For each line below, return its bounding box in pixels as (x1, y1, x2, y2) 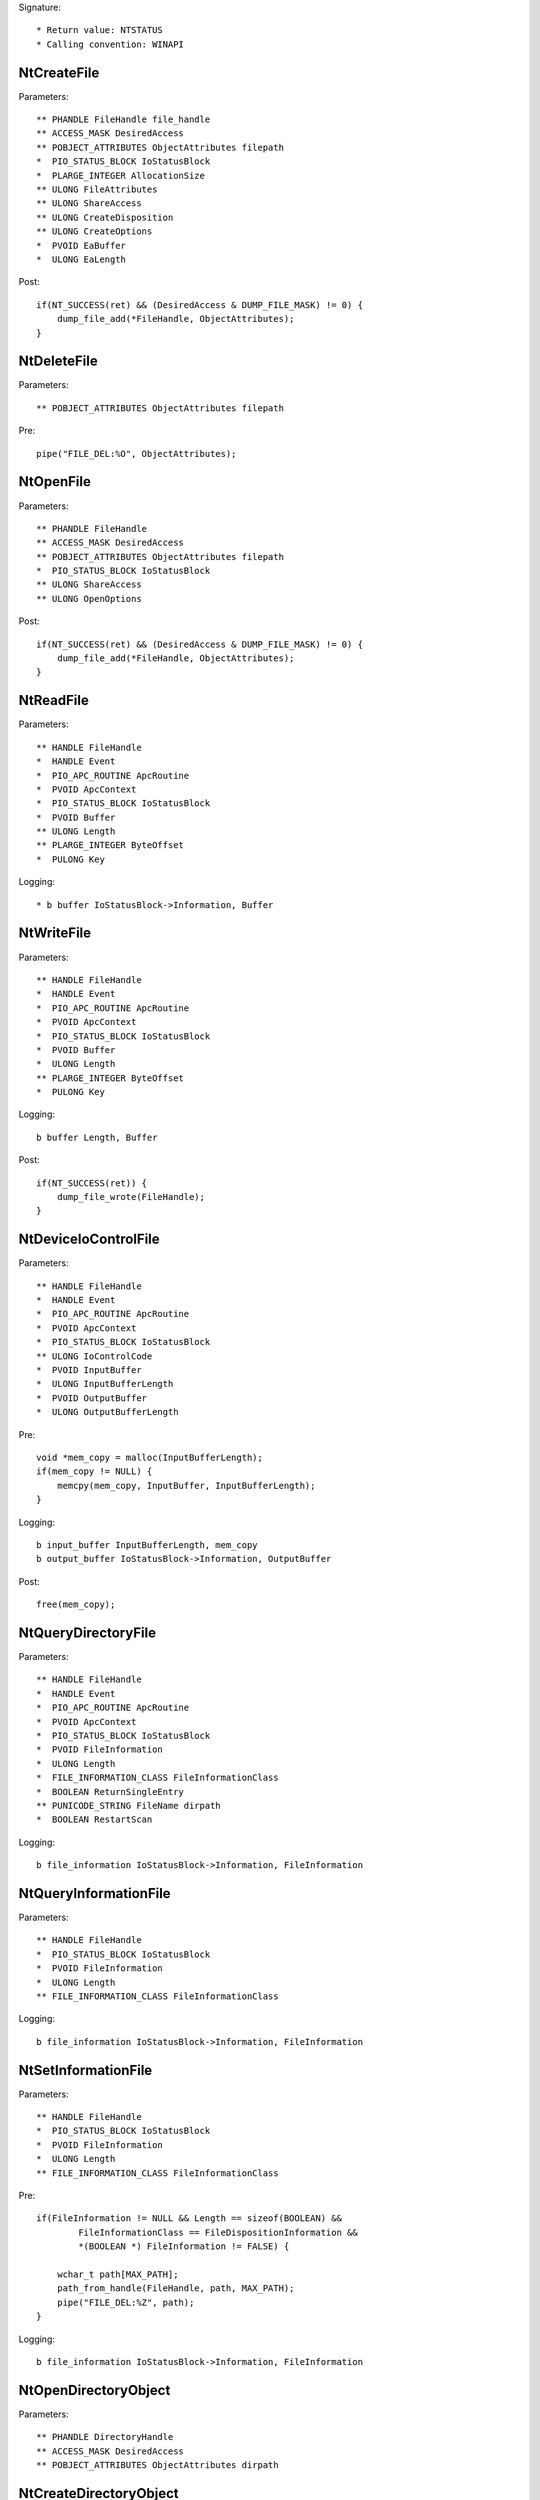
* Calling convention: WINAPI (36, 38, 185, 50)
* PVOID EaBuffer (36, 240, 127, 251)
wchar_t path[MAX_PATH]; (56, 2268, 179, 2280)
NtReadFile (18, 692, 89, 709)
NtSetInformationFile (18, 2061, 153, 2079)
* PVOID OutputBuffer (36, 1392, 148, 1404)
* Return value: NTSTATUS (36, 25, 164, 36)
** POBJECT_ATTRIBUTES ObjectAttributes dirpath (36, 2459, 279, 2470)
